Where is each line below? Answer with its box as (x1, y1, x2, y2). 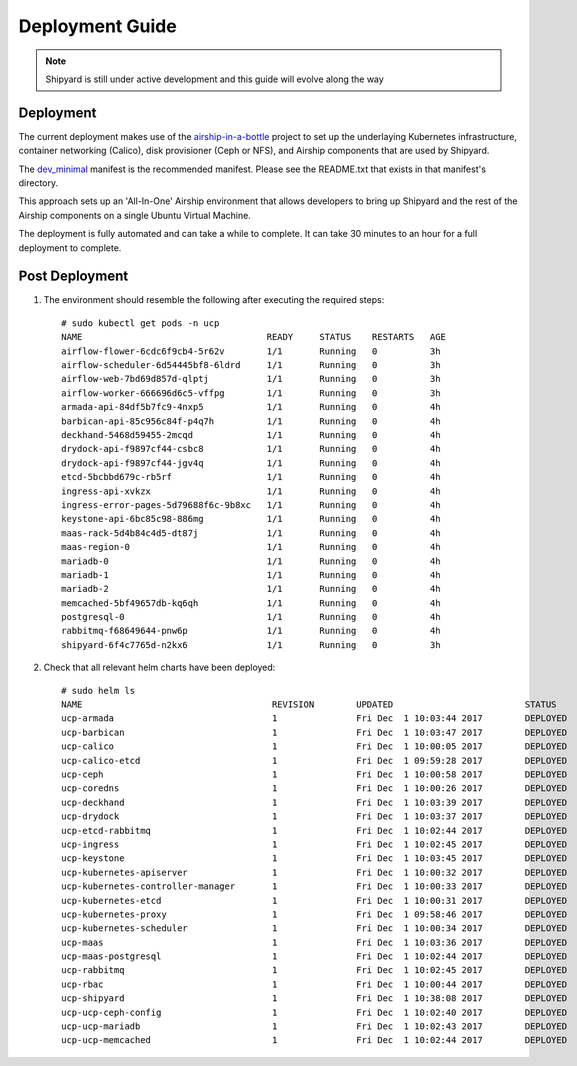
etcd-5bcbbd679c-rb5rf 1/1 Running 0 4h (61, 471, 441, 483)
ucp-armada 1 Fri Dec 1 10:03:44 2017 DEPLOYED (61, 713, 568, 724)
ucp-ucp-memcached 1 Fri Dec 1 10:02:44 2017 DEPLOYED (61, 1035, 568, 1046)
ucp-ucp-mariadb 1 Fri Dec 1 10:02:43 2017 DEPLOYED (61, 1021, 568, 1032)
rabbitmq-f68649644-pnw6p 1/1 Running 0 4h (61, 625, 441, 637)
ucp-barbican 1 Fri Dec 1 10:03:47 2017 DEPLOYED (61, 726, 568, 738)
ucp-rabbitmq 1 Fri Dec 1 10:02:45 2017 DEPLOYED (61, 965, 568, 976)
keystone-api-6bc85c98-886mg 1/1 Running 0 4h (61, 513, 441, 525)
